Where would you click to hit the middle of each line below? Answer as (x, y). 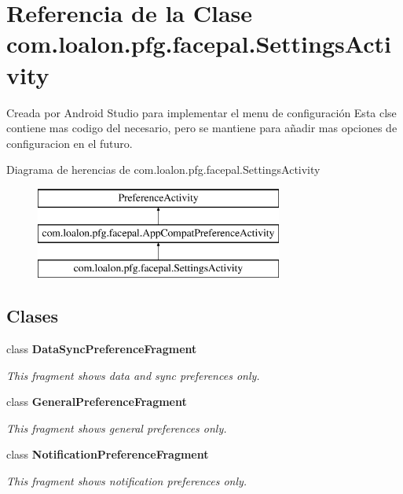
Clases (33, 316)
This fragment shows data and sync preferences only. (133, 375)
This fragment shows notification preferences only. (127, 481)
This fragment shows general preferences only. (117, 428)
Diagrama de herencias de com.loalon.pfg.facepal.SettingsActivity (163, 170)
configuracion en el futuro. (70, 143)
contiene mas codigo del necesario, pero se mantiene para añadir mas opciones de (202, 128)
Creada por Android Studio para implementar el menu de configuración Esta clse (201, 112)
